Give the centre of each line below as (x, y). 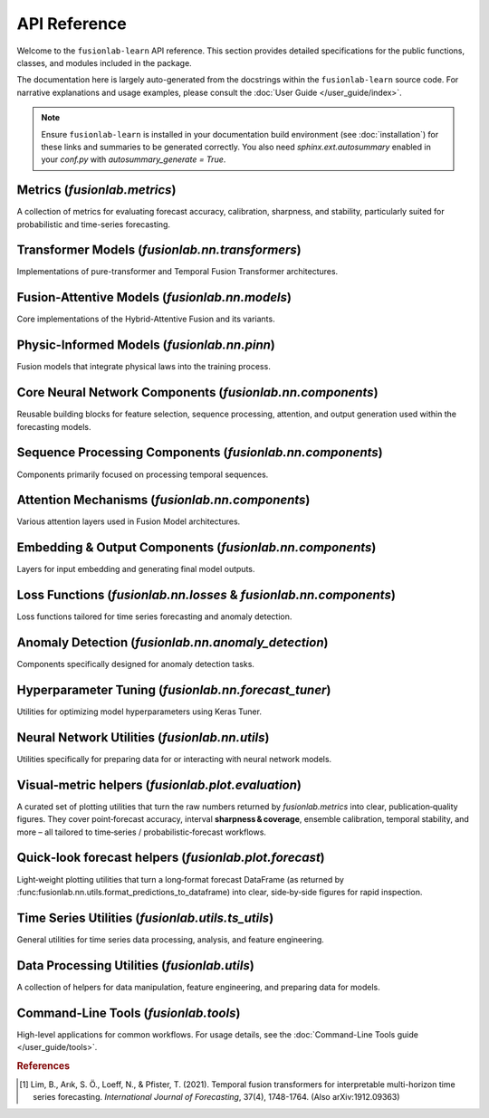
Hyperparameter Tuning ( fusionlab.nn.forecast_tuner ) (174, 689)
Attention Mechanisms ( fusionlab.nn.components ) (163, 500)
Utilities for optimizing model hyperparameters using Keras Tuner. (139, 712)
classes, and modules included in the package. (104, 62)
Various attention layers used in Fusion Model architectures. (129, 521)
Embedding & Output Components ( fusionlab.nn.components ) (197, 548)
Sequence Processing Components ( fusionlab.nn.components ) (200, 453)
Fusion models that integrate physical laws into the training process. (144, 367)
